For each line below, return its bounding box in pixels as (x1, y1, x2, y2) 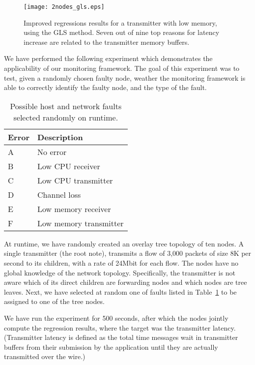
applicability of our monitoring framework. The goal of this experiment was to (4, 63, 240, 73)
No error (37, 146, 67, 157)
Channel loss (37, 188, 81, 200)
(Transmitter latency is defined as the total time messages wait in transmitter (4, 332, 238, 342)
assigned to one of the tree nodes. (4, 296, 105, 306)
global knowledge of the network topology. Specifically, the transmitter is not (4, 267, 235, 277)
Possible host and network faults (10, 100, 122, 112)
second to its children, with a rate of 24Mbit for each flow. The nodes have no (4, 258, 239, 268)
